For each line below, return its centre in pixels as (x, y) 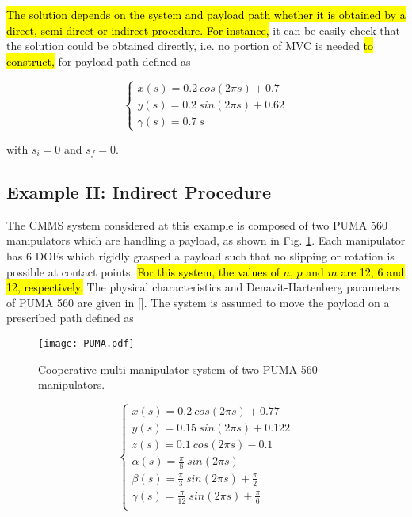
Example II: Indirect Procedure (139, 191)
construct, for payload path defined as (99, 61)
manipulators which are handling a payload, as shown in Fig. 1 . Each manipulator (206, 240)
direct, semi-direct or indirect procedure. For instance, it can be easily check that (203, 30)
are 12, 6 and (373, 271)
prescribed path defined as (70, 318)
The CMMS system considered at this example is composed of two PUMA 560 (197, 224)
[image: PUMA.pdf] (86, 343)
